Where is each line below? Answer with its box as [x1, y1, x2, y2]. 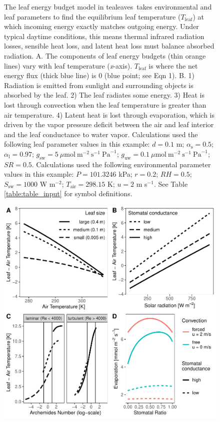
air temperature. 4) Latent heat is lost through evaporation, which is [4, 109, 215, 120]
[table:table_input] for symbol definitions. [4, 188, 132, 199]
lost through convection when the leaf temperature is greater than [4, 99, 206, 110]
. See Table [153, 178, 188, 189]
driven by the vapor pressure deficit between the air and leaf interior [4, 119, 214, 130]
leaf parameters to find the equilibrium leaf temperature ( [4, 11, 181, 22]
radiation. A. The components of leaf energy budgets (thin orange [4, 50, 206, 61]
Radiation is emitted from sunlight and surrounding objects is [4, 80, 193, 90]
